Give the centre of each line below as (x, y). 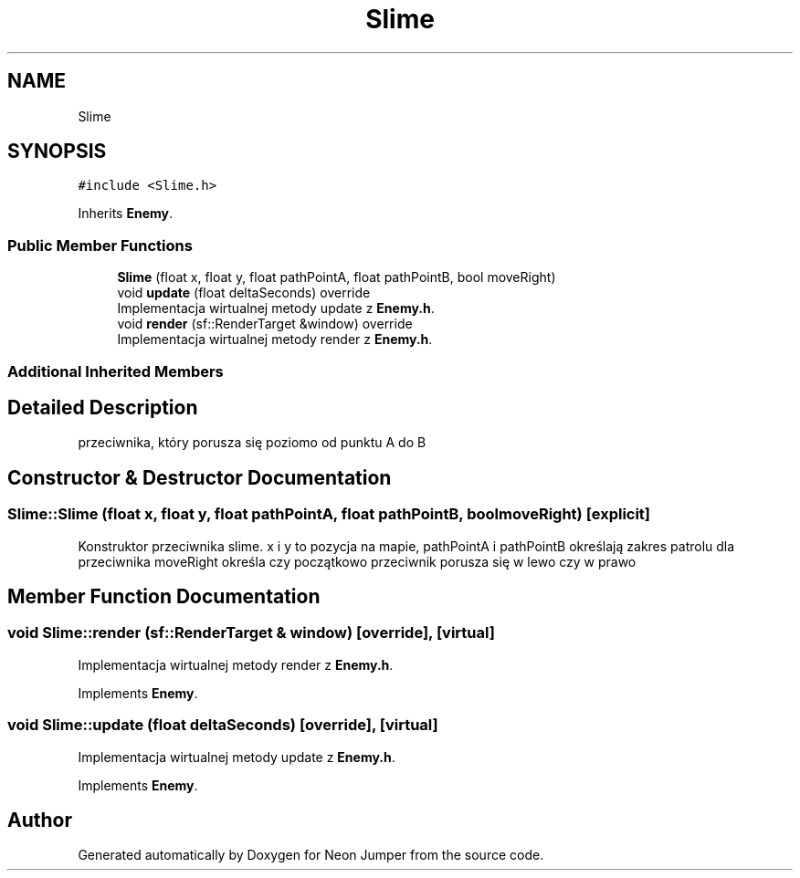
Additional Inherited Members (116, 371)
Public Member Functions (100, 245)
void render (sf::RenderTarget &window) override (265, 324)
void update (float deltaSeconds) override (244, 293)
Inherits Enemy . (126, 214)
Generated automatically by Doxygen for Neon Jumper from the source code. (311, 855)
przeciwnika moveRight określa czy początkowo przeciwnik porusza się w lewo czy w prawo (357, 561)
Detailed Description (103, 407)
